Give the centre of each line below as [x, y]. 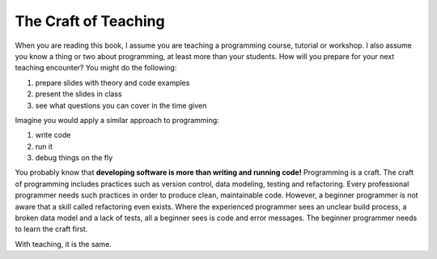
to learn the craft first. [51, 229]
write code [53, 135]
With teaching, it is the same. [64, 244]
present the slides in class [78, 94]
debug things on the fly [74, 158]
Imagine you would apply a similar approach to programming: [117, 120]
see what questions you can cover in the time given [121, 105]
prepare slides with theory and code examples [112, 83]
